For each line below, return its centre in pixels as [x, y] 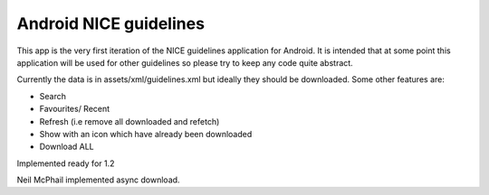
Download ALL [67, 147]
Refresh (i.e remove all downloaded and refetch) [129, 121]
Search [53, 96]
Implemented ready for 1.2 [66, 163]
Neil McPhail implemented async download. [98, 180]
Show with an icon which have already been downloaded [146, 134]
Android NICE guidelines [111, 23]
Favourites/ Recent [75, 109]
